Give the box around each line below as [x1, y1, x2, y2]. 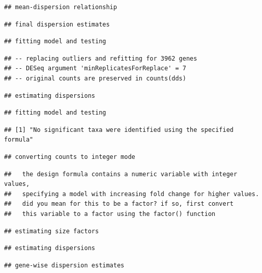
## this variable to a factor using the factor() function [4, 210, 216, 217]
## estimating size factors [4, 227, 99, 235]
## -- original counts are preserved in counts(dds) [4, 74, 186, 82]
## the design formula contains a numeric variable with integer [4, 170, 238, 178]
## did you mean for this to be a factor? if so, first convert [4, 200, 234, 208]
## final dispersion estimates [4, 20, 110, 28]
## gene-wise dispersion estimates [4, 261, 125, 269]
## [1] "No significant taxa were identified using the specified [4, 126, 234, 133]
